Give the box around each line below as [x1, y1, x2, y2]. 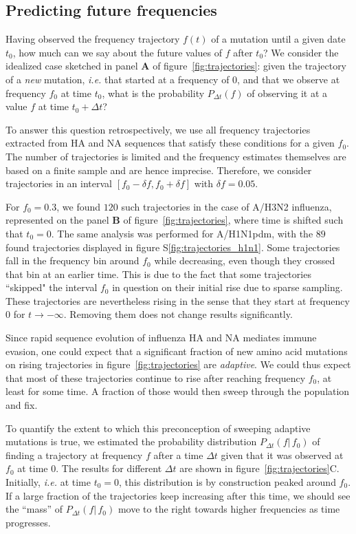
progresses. [5, 515, 51, 529]
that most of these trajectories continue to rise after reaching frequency [5, 370, 306, 385]
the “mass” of [5, 502, 63, 516]
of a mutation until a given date [211, 32, 346, 46]
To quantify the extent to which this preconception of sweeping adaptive [5, 420, 311, 435]
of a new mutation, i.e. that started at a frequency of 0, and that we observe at [5, 72, 340, 86]
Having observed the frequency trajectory [5, 32, 180, 46]
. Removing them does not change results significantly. [63, 307, 293, 321]
